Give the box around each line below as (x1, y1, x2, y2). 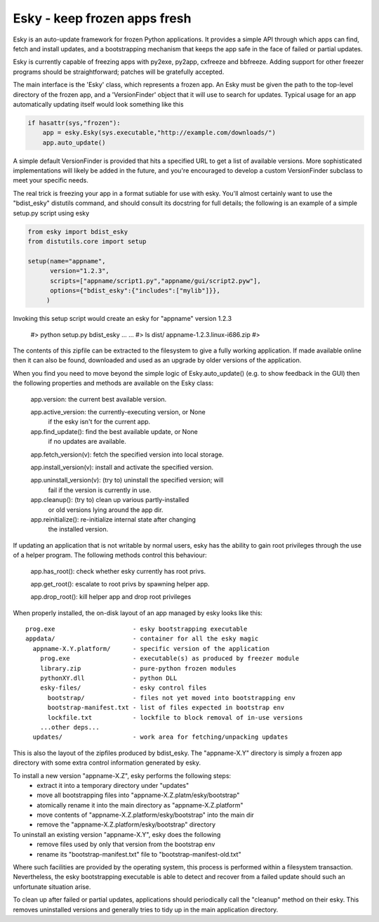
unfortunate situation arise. (13, 882, 91, 891)
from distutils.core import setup (27, 237, 147, 245)
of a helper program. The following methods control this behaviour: (13, 551, 207, 560)
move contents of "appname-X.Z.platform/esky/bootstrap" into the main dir (36, 811, 254, 819)
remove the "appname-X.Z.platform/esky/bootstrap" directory (36, 820, 216, 829)
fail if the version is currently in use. (48, 485, 152, 494)
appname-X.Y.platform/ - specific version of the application (32, 645, 270, 652)
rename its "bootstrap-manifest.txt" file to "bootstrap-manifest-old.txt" (36, 850, 241, 858)
